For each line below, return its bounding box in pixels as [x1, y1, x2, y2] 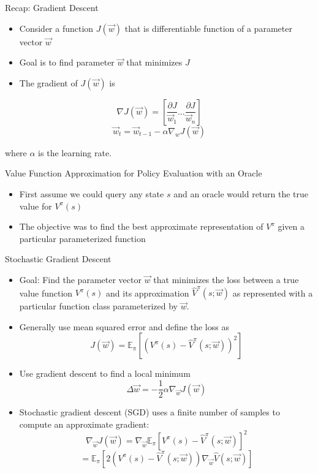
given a [278, 220, 305, 233]
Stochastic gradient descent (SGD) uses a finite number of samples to [19, 406, 280, 418]
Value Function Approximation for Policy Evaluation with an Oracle [5, 167, 262, 180]
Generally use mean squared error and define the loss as [19, 320, 229, 333]
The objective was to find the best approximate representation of [19, 220, 263, 233]
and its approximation [106, 286, 189, 299]
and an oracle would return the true [173, 187, 309, 200]
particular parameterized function [19, 232, 146, 244]
